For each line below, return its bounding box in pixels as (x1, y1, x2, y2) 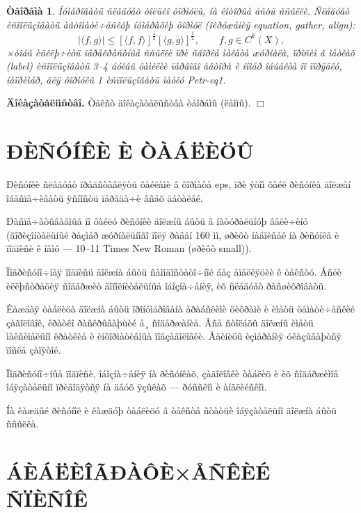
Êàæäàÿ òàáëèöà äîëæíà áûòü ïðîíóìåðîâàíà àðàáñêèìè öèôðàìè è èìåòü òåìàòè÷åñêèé (6, 301, 355, 316)
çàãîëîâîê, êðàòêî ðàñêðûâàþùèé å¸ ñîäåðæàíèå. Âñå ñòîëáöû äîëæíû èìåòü (6, 315, 314, 329)
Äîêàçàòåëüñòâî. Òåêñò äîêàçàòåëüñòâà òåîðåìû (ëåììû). (6, 95, 251, 110)
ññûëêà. (6, 416, 39, 431)
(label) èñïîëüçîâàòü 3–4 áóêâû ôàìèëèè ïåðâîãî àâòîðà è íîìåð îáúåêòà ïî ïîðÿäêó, (6, 58, 342, 73)
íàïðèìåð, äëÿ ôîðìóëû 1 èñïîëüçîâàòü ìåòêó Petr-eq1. (6, 72, 226, 86)
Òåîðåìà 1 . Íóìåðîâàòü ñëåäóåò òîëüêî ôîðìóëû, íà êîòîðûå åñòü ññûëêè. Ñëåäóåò (6, 3, 350, 17)
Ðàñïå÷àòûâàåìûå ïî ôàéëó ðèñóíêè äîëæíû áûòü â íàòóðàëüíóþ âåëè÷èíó (6, 214, 308, 228)
